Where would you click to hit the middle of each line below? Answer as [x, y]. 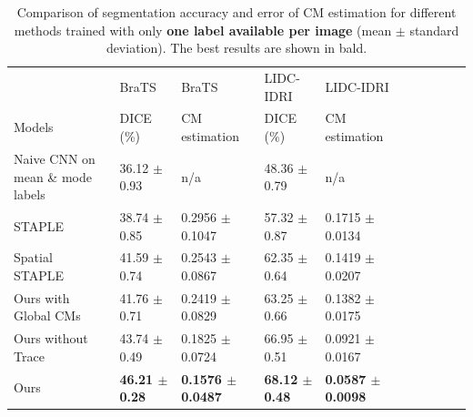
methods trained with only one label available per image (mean [203, 30]
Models [34, 127]
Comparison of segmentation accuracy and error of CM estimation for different [236, 12]
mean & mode [53, 176]
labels [30, 194]
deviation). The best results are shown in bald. [236, 48]
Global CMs [47, 315]
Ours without [51, 338]
